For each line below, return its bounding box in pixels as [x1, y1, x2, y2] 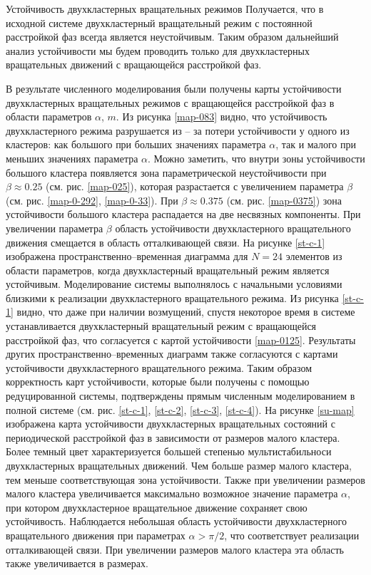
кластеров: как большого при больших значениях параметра [6, 137, 266, 152]
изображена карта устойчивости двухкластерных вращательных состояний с [6, 416, 335, 431]
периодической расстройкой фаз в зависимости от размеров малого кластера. [6, 430, 340, 445]
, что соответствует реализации [224, 527, 360, 542]
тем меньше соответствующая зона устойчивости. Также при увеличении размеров [6, 472, 365, 487]
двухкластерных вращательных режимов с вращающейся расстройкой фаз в [6, 95, 335, 110]
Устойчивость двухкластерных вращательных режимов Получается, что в [6, 1, 324, 16]
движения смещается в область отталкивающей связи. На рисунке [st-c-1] [6, 234, 325, 249]
